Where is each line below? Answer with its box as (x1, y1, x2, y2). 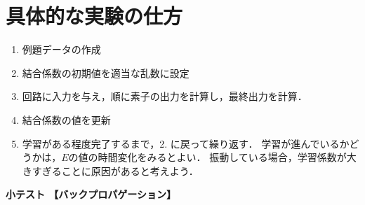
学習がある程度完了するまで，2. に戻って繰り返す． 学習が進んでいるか (22, 136, 350, 150)
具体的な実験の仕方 (6, 1, 183, 30)
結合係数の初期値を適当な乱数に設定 (22, 65, 190, 80)
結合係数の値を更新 (22, 112, 111, 127)
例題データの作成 (22, 42, 101, 57)
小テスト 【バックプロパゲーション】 (6, 187, 177, 202)
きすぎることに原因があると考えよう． (22, 163, 199, 178)
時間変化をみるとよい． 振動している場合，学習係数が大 (98, 150, 357, 164)
